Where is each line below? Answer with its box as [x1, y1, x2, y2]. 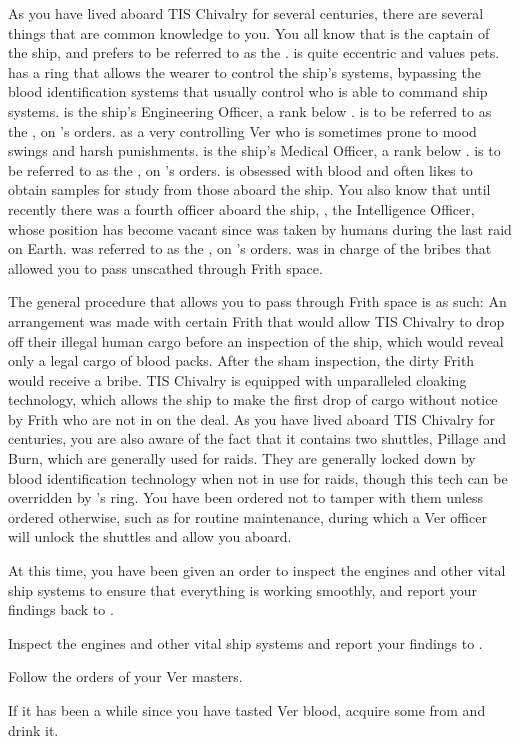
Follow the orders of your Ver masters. [8, 666, 243, 687]
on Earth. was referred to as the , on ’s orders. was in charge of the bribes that [8, 238, 492, 259]
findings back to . [8, 599, 114, 620]
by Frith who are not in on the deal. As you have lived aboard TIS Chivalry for [8, 408, 496, 429]
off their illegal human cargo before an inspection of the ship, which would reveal [8, 330, 504, 351]
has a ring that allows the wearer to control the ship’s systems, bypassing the [8, 61, 481, 82]
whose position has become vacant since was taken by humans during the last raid [8, 218, 512, 239]
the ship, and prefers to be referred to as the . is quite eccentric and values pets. [8, 42, 500, 63]
